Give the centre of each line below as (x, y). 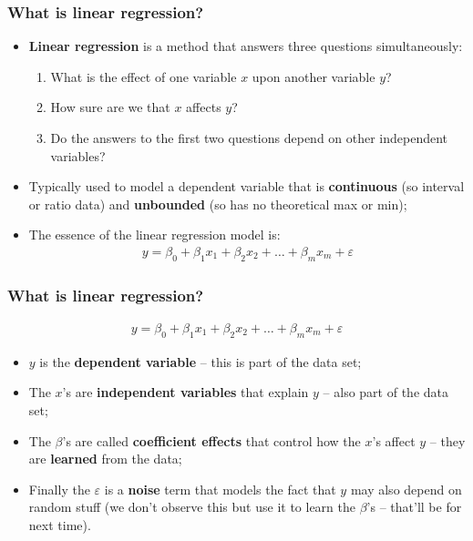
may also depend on (406, 489)
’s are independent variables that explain (185, 392)
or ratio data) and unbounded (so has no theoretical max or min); (218, 204)
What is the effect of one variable (144, 76)
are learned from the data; (105, 459)
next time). (60, 525)
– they (447, 440)
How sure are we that (110, 107)
